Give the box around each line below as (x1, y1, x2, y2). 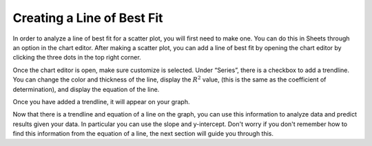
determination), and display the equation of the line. (12, 85, 160, 93)
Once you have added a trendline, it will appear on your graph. (12, 97, 190, 106)
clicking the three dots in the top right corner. (12, 53, 141, 62)
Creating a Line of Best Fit (12, 10, 163, 25)
